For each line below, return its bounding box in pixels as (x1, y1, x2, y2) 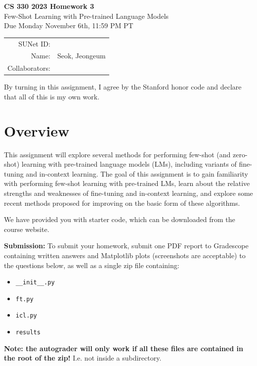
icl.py (15, 312, 37, 320)
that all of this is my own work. (4, 91, 100, 101)
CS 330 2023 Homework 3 (4, 1, 94, 11)
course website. (4, 224, 49, 234)
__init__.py (15, 279, 55, 286)
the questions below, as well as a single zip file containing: (4, 260, 179, 270)
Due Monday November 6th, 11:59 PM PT (4, 20, 133, 31)
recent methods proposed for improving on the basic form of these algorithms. (4, 197, 240, 208)
